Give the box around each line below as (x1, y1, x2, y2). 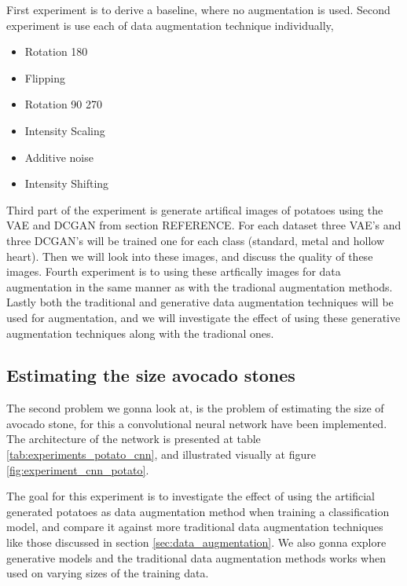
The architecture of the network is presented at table (6, 430, 261, 447)
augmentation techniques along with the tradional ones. (6, 324, 274, 341)
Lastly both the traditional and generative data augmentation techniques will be (6, 294, 394, 310)
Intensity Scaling (24, 122, 105, 138)
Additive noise (24, 148, 93, 165)
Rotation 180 (24, 43, 88, 60)
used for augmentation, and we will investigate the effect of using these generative (6, 309, 401, 325)
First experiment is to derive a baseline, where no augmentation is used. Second (6, 2, 390, 17)
